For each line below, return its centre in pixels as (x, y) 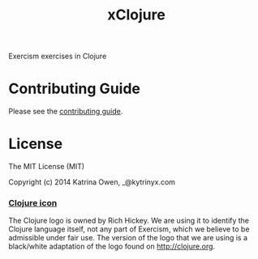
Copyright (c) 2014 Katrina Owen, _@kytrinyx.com (92, 182)
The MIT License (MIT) (47, 167)
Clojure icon (33, 202)
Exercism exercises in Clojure (58, 56)
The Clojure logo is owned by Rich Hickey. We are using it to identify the (129, 221)
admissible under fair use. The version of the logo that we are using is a (128, 238)
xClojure (136, 15)
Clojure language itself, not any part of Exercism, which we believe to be (129, 229)
